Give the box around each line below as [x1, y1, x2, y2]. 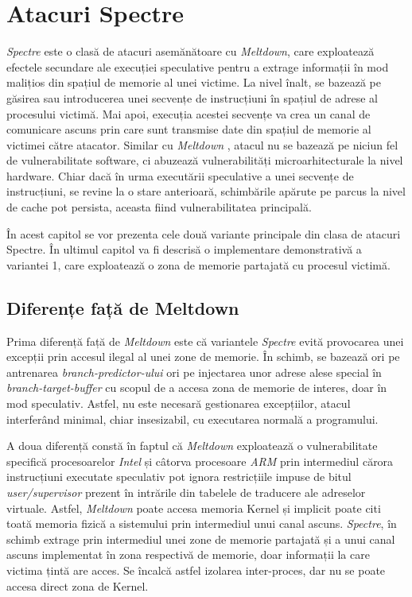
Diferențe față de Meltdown [6, 295, 239, 320]
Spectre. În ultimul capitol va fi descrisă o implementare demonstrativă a [6, 241, 362, 258]
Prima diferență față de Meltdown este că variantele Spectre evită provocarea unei [6, 332, 404, 349]
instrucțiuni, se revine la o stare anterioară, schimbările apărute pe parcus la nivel [6, 183, 406, 200]
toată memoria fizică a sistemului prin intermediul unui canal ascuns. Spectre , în [6, 515, 397, 532]
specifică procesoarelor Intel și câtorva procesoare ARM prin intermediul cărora [6, 452, 394, 469]
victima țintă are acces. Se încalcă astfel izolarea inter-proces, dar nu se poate [6, 561, 386, 578]
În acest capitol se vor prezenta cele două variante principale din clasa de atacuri [6, 225, 401, 242]
